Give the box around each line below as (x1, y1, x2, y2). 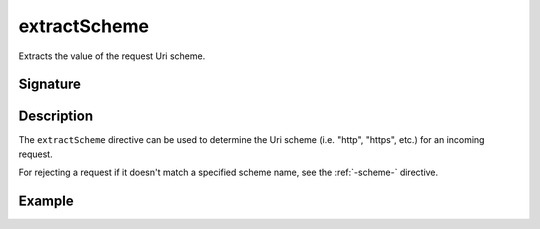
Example (18, 193, 74, 210)
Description (18, 108, 94, 125)
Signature (18, 76, 82, 93)
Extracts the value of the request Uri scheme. (18, 50, 206, 62)
